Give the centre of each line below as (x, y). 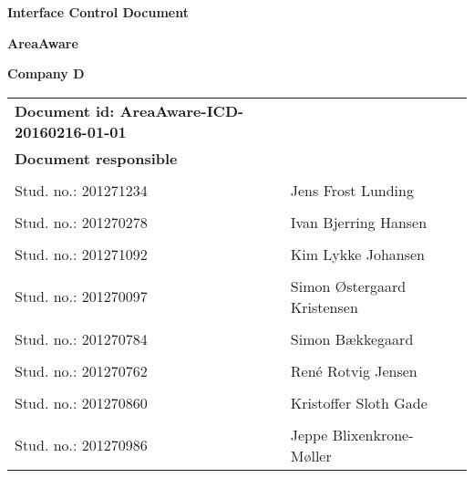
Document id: (65, 110)
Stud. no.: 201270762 (81, 370)
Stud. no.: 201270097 (81, 296)
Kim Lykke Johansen (357, 254)
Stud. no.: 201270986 (81, 445)
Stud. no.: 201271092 (81, 254)
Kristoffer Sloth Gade (359, 402)
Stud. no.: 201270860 (81, 402)
